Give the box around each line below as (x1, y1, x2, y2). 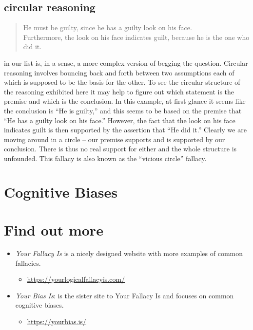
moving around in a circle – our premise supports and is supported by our (4, 134, 225, 144)
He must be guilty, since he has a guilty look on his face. (23, 22, 192, 33)
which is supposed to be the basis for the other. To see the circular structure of (4, 77, 240, 87)
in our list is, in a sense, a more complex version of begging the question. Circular (4, 57, 248, 68)
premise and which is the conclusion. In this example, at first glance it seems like (4, 96, 246, 106)
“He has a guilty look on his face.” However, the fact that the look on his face (4, 115, 235, 125)
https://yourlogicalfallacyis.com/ (27, 274, 125, 284)
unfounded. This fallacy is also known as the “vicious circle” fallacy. (4, 153, 207, 163)
